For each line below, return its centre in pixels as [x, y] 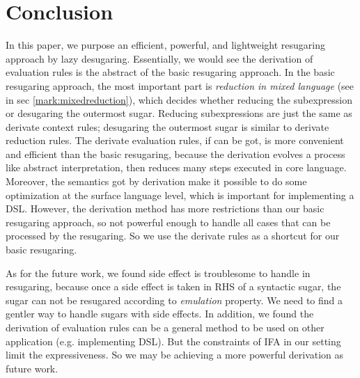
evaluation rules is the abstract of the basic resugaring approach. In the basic [170, 72]
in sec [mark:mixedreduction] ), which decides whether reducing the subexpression [179, 99]
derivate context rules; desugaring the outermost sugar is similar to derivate [167, 126]
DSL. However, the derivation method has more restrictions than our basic [165, 208]
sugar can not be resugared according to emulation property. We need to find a [174, 300]
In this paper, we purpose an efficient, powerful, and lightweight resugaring [165, 45]
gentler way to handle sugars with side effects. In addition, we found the [160, 314]
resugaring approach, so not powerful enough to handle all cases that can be [168, 222]
